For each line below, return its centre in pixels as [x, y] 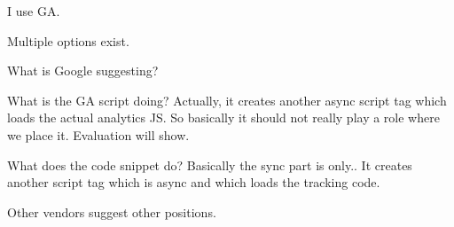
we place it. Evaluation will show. [98, 134]
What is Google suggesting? [83, 70]
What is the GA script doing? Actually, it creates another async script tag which [227, 100]
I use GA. [34, 11]
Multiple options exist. [68, 40]
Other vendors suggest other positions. [112, 211]
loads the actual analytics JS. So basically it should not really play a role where [223, 117]
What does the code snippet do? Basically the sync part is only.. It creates [210, 164]
